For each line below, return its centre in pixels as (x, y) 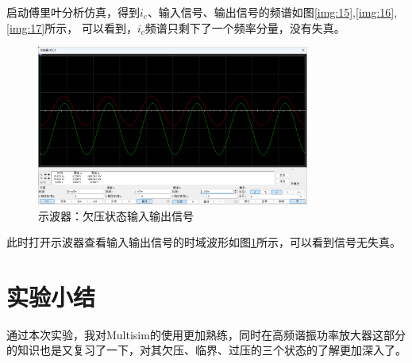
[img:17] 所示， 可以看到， (72, 27)
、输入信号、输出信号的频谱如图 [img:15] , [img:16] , (272, 12)
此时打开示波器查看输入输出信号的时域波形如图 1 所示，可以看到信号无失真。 (204, 242)
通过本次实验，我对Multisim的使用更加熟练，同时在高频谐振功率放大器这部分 (206, 334)
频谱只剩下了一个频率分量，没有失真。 (245, 27)
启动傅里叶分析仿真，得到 (73, 12)
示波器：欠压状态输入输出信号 (116, 215)
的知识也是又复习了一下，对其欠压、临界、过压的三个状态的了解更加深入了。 (206, 350)
